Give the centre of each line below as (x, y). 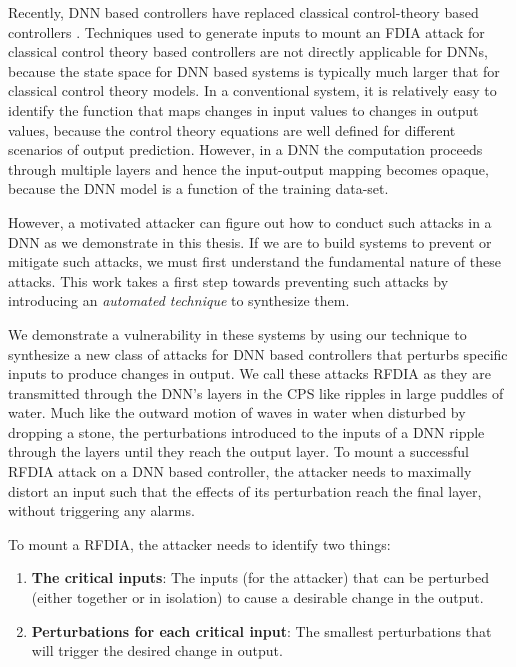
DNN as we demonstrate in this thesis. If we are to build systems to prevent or (250, 241)
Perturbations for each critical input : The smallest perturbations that (261, 630)
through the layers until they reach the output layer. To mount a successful (238, 451)
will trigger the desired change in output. (157, 650)
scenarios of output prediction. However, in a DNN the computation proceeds (245, 149)
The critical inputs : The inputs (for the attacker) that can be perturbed (260, 577)
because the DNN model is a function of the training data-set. (198, 188)
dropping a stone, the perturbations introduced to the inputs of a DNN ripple (246, 431)
